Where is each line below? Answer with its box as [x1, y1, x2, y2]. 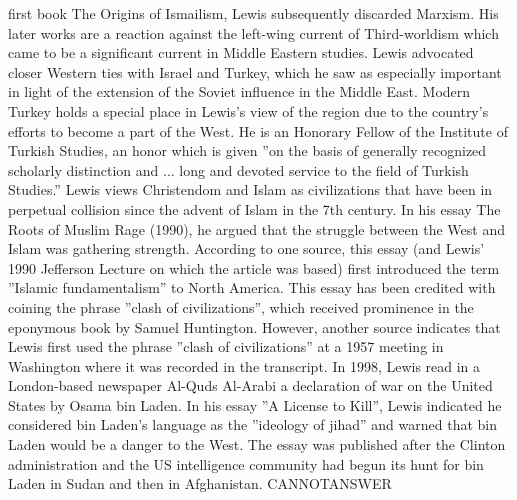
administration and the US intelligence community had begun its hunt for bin [8, 453, 484, 474]
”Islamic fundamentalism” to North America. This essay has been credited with [8, 277, 496, 298]
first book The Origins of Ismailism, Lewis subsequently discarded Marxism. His [8, 3, 499, 23]
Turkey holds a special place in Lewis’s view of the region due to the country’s [8, 100, 489, 121]
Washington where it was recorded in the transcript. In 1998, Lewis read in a [8, 355, 481, 376]
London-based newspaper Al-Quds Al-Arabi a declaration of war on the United [8, 375, 493, 396]
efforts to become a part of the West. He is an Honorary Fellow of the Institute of [8, 120, 508, 141]
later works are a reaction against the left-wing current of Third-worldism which [8, 22, 499, 43]
